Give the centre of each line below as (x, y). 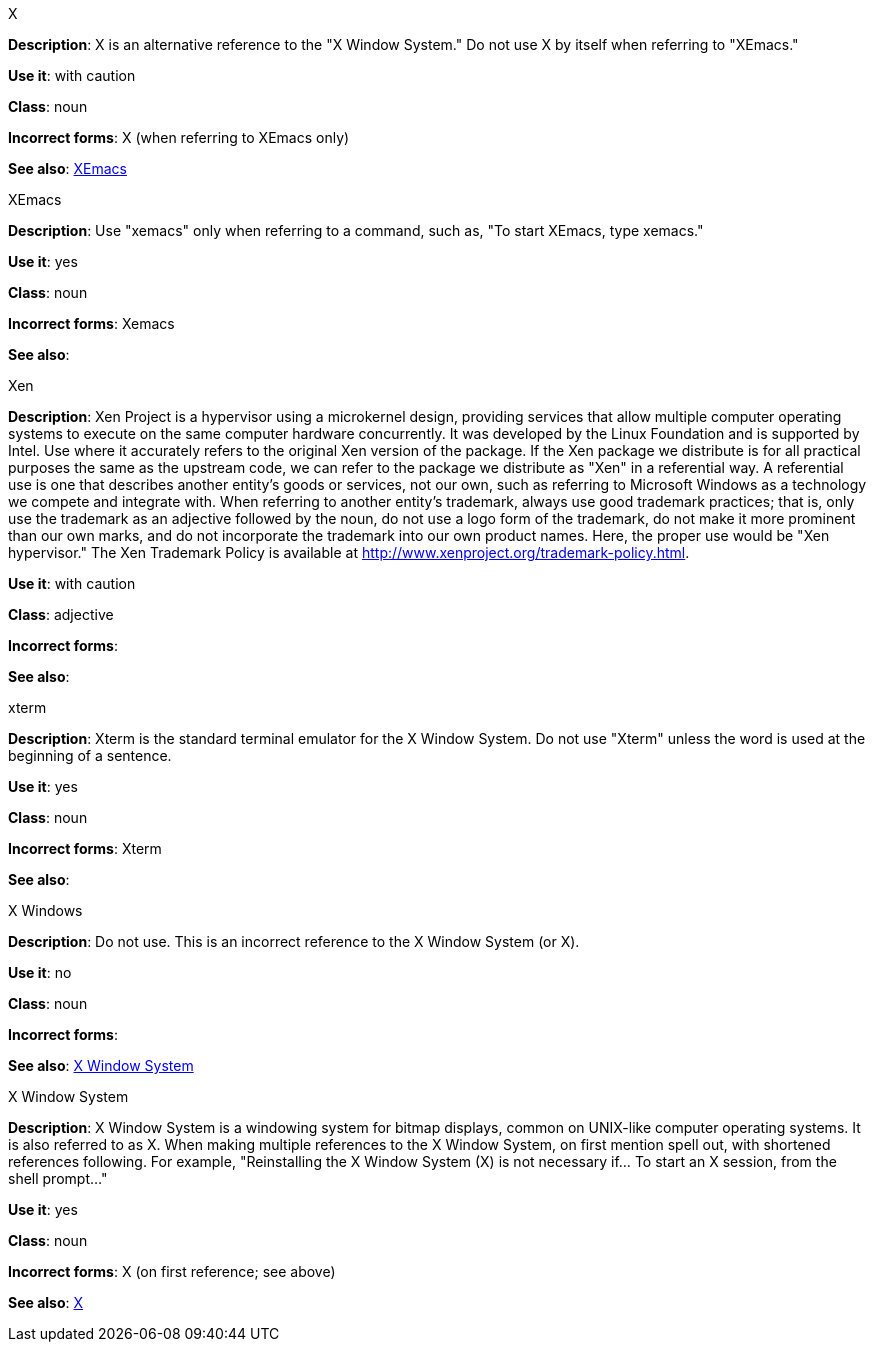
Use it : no (40, 972)
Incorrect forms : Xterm (85, 848)
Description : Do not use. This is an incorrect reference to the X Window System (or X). (294, 941)
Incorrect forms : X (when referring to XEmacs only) (179, 137)
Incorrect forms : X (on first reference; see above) (172, 1271)
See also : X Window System (101, 1065)
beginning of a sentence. (90, 755)
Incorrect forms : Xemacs (91, 323)
